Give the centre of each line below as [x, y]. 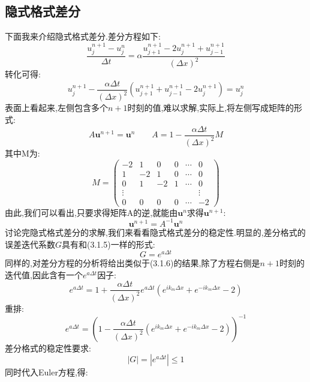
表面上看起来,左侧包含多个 [56, 108]
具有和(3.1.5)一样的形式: [109, 244]
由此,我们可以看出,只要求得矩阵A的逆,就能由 [91, 212]
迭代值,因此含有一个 [44, 274]
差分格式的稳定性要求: [48, 348]
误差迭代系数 [30, 244]
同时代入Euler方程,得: [46, 372]
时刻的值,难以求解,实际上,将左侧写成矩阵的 [211, 108]
